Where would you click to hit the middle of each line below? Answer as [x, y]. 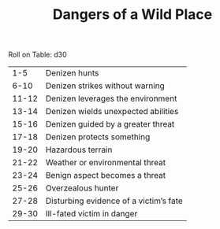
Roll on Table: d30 [37, 55]
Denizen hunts [72, 73]
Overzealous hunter [82, 188]
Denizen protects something [98, 137]
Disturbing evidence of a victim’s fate [114, 201]
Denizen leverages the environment [111, 98]
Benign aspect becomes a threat [106, 175]
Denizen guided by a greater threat [110, 124]
